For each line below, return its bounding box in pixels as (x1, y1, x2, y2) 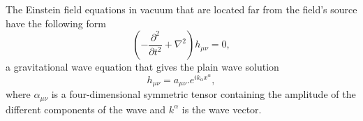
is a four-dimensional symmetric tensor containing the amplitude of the (51, 87, 356, 101)
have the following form (6, 15, 106, 30)
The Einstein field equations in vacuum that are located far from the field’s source (6, 2, 357, 16)
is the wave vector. (181, 101, 262, 116)
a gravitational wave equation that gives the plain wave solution (6, 59, 279, 74)
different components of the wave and (6, 101, 166, 116)
